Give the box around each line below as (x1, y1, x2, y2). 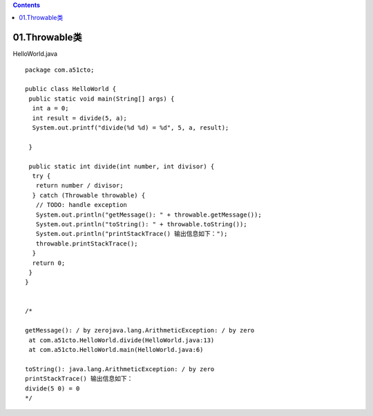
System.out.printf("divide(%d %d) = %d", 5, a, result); (32, 124, 229, 132)
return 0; (32, 259, 66, 267)
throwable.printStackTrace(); (35, 239, 138, 248)
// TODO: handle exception (35, 201, 128, 209)
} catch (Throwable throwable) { (32, 191, 146, 199)
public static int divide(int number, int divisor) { (28, 162, 215, 170)
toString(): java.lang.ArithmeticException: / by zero (25, 365, 215, 373)
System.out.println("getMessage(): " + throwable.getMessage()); (35, 210, 262, 219)
